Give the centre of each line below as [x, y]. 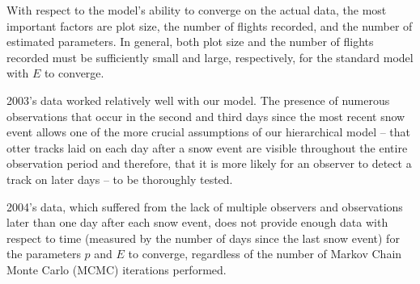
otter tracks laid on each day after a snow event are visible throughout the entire [207, 147]
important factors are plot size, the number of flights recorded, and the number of [210, 25]
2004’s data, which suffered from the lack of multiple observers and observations [205, 206]
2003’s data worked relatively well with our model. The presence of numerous [198, 100]
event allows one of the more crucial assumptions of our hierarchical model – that [209, 132]
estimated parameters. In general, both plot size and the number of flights [190, 42]
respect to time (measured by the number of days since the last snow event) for [203, 238]
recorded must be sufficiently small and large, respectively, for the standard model [210, 57]
